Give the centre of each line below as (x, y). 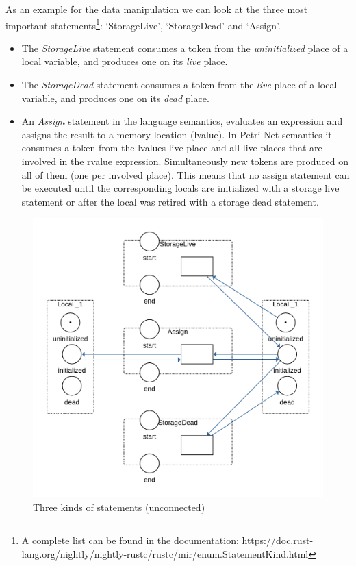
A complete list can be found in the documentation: (130, 540)
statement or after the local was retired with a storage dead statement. (170, 201)
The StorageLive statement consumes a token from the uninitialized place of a (185, 48)
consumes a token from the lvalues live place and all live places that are (172, 148)
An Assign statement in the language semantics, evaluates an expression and (182, 121)
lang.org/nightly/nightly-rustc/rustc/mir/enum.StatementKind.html (165, 554)
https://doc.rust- (278, 540)
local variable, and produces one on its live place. (125, 61)
